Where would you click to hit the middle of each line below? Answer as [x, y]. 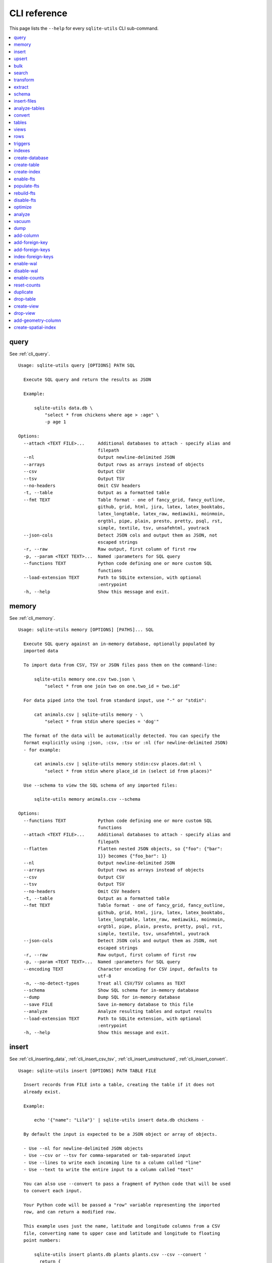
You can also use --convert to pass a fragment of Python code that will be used [127, 1184]
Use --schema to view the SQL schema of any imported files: [100, 785]
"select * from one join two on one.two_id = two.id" [113, 686]
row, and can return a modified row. [70, 1212]
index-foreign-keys [34, 257]
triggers [22, 143]
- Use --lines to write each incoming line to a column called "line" [112, 1162]
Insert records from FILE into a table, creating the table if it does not [119, 1085]
